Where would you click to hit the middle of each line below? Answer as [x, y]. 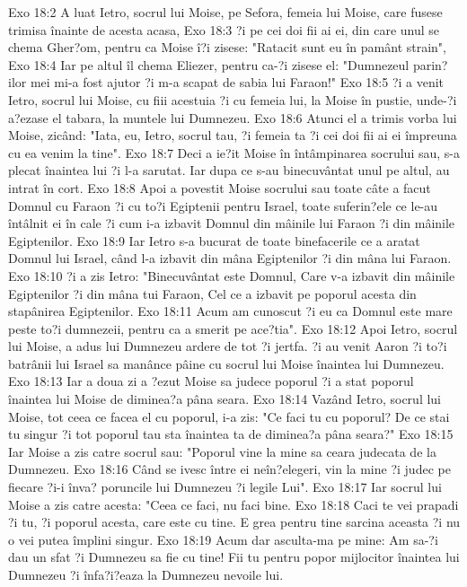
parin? [430, 64]
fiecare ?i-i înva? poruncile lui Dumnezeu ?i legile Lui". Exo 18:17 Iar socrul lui [225, 487]
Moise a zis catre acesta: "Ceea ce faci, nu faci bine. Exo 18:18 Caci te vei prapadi [233, 504]
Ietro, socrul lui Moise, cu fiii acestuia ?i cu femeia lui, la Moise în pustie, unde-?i [233, 99]
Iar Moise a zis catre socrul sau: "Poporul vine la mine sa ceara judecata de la [222, 451]
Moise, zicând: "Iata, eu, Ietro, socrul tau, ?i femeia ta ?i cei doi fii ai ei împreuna [233, 135]
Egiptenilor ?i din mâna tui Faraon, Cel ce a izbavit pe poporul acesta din [212, 293]
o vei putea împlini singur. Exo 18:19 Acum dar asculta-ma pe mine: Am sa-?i [223, 539]
